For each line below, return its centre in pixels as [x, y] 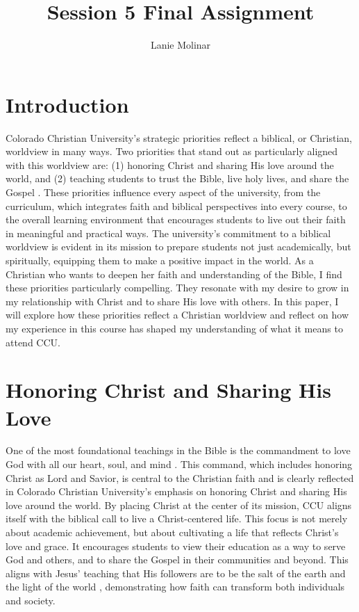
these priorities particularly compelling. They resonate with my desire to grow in [177, 288]
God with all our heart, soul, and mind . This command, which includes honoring [179, 464]
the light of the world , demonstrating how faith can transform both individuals [175, 587]
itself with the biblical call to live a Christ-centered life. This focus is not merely [177, 518]
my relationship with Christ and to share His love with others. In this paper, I [172, 301]
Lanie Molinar [181, 45]
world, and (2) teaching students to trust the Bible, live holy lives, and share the [177, 178]
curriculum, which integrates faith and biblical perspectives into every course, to [176, 206]
